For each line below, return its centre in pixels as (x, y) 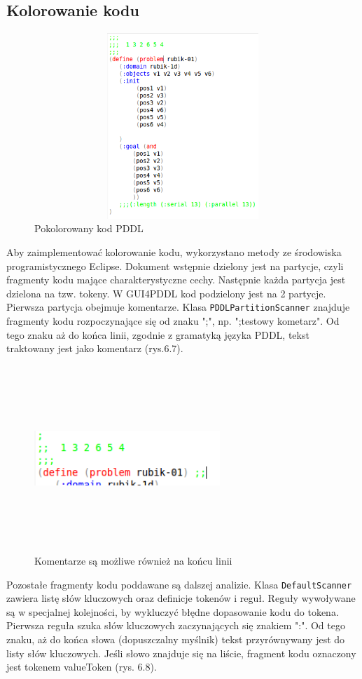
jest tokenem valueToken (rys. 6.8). (82, 667)
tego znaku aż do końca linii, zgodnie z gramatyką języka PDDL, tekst (158, 334)
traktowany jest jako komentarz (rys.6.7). (95, 348)
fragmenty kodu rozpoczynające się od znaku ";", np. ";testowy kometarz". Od (173, 320)
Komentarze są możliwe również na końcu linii (133, 560)
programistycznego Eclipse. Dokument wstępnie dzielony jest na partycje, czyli (175, 265)
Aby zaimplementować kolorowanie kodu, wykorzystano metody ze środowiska (174, 251)
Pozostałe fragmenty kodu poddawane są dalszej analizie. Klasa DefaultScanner (179, 584)
